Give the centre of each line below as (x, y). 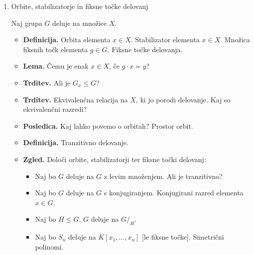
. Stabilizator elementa (165, 40)
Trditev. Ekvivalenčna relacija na (75, 99)
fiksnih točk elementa (56, 49)
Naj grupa (27, 23)
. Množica (235, 40)
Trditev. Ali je (47, 82)
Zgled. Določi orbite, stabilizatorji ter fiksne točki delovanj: (115, 159)
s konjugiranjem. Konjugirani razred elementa (174, 193)
